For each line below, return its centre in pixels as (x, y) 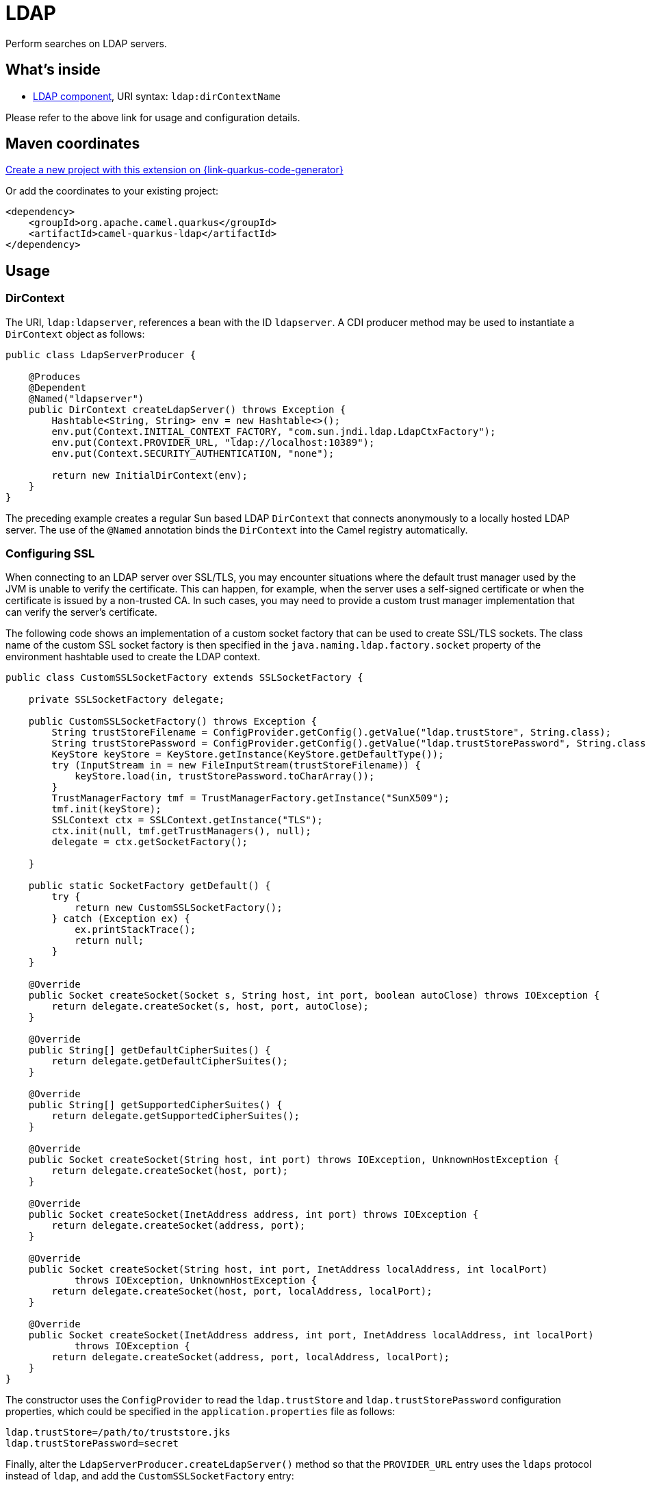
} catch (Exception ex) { (121, 919)
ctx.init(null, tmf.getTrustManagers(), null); (181, 831)
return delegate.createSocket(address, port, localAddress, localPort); (251, 1357)
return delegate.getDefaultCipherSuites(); (170, 1061)
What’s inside (53, 70)
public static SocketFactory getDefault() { (150, 886)
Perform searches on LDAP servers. (86, 43)
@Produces (54, 376)
